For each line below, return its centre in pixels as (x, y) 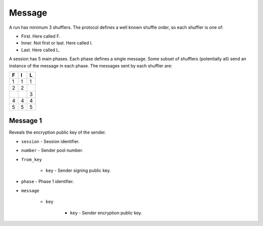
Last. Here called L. (41, 50)
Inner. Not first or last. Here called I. (57, 43)
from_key (32, 159)
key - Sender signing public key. (78, 170)
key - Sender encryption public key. (106, 213)
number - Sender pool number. (52, 150)
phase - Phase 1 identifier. (47, 182)
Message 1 (26, 121)
